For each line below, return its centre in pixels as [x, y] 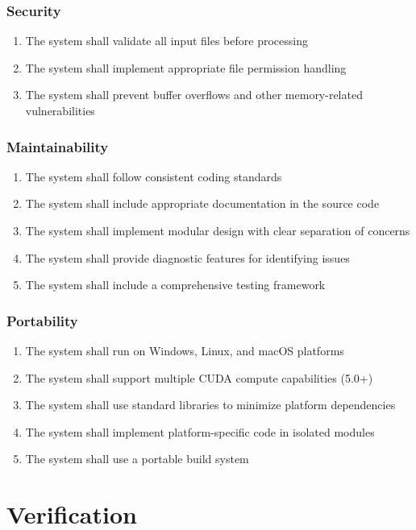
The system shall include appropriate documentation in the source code [202, 203]
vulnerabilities [60, 110]
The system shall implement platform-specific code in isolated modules [200, 431]
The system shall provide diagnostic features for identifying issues [187, 257]
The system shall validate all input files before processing [166, 41]
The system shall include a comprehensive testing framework [175, 285]
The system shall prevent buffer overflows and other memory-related [194, 95]
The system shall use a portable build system [137, 459]
